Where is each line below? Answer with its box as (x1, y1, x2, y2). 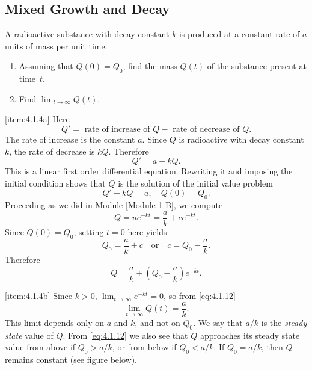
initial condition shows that (5, 176, 106, 189)
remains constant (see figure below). (5, 353, 138, 366)
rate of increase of (84, 125, 150, 134)
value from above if (5, 341, 76, 353)
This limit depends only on (5, 316, 105, 328)
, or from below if (112, 341, 177, 353)
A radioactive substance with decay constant (5, 28, 170, 40)
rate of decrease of (173, 125, 240, 134)
